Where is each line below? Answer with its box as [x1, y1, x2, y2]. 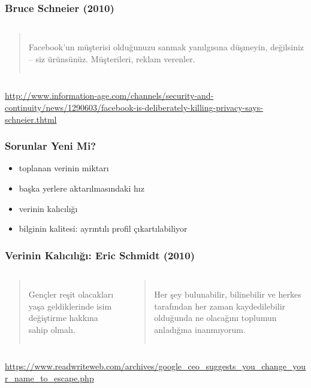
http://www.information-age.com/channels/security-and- [5, 89, 214, 102]
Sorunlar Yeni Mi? [5, 138, 96, 153]
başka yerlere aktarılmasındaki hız [19, 182, 144, 194]
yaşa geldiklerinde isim [28, 299, 112, 312]
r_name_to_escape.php [5, 371, 94, 384]
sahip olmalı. [28, 323, 76, 335]
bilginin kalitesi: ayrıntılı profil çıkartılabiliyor [19, 222, 188, 235]
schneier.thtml [5, 113, 57, 125]
